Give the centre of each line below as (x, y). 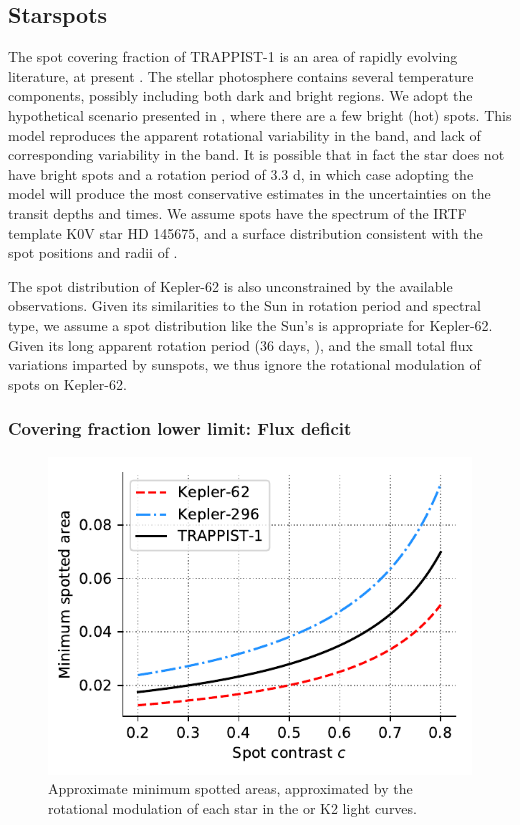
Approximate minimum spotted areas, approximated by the (230, 788)
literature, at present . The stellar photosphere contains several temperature (241, 75)
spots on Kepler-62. (67, 383)
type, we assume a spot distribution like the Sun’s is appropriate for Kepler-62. (250, 324)
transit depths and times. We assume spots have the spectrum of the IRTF (237, 212)
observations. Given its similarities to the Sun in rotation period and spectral (244, 305)
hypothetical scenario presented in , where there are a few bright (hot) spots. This (260, 114)
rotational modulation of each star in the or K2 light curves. (232, 807)
